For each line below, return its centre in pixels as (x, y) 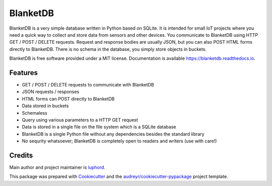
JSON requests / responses (51, 92)
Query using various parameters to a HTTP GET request (80, 120)
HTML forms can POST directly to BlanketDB (68, 99)
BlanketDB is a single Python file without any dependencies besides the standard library (113, 134)
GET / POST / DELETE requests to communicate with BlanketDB (88, 85)
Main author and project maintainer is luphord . (57, 167)
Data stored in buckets (45, 106)
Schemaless (35, 113)
